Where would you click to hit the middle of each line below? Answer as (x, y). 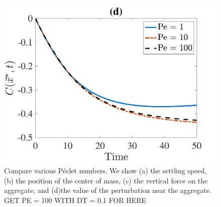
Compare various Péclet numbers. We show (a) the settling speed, (105, 171)
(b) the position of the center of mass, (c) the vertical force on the (106, 180)
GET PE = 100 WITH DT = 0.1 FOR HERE (75, 200)
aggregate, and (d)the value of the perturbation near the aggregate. (108, 190)
